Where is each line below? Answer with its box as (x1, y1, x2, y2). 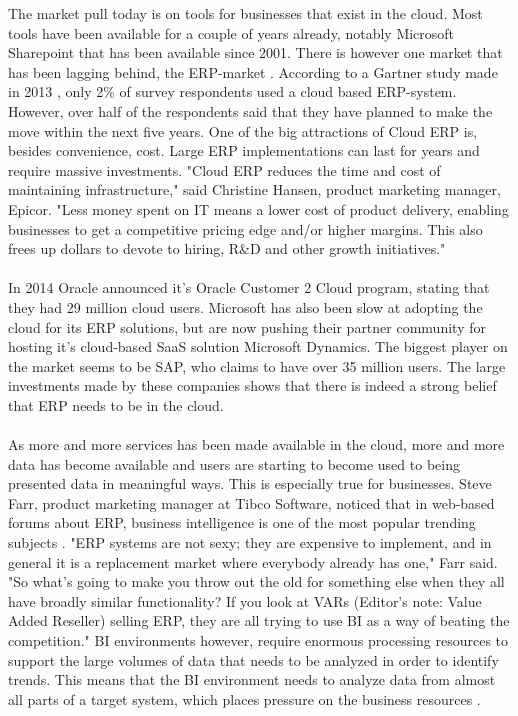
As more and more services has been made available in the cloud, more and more (8, 434, 505, 455)
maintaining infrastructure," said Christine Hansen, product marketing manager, (8, 179, 501, 200)
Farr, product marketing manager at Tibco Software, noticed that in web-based (8, 492, 495, 513)
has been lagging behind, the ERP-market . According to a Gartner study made (8, 61, 498, 82)
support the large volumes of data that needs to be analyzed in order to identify (8, 649, 499, 670)
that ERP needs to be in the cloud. (8, 394, 224, 415)
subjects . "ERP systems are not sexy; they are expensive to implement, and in (8, 532, 492, 553)
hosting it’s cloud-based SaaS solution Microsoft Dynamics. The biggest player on (8, 336, 508, 357)
